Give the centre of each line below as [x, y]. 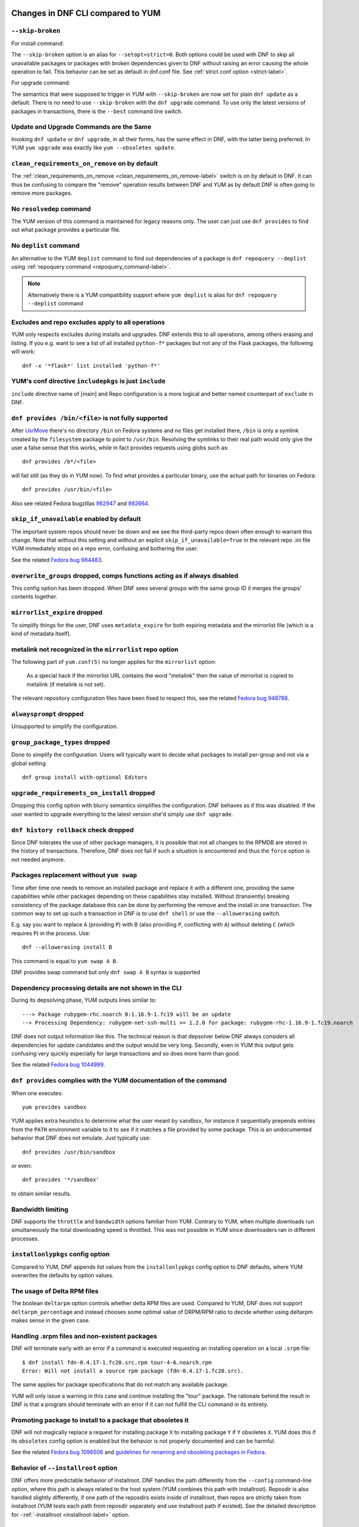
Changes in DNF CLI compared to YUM [86, 13]
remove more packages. [42, 193]
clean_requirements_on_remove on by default [85, 163]
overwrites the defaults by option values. [62, 1275]
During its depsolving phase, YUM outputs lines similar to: [84, 1000]
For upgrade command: [41, 83]
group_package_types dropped [61, 742]
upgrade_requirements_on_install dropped [83, 793]
